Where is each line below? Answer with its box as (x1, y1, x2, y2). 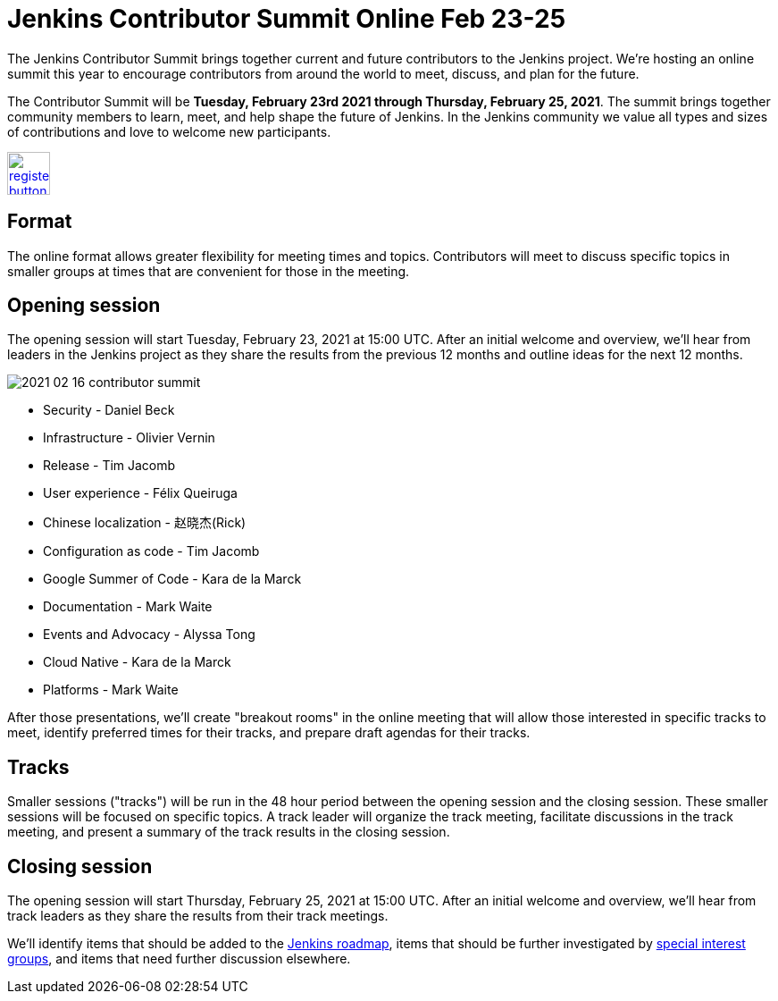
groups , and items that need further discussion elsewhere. (7, 951, 351, 967)
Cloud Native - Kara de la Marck (43, 654, 231, 670)
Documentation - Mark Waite (43, 599, 213, 615)
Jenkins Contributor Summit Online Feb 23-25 (7, 4, 566, 34)
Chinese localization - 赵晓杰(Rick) (43, 515, 247, 531)
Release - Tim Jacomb (43, 458, 176, 474)
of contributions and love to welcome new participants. (7, 123, 331, 139)
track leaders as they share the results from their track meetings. (7, 908, 389, 924)
